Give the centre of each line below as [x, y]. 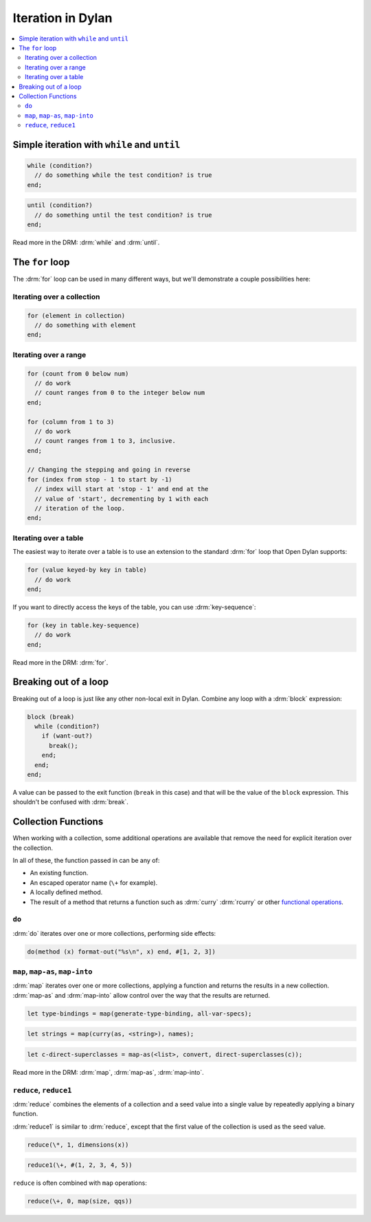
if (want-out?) [67, 736]
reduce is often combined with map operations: [80, 1183]
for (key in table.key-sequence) [83, 625]
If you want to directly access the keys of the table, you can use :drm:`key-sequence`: [134, 607]
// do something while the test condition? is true [123, 175]
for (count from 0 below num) [78, 374]
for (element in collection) [76, 315]
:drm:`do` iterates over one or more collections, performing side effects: [114, 933]
